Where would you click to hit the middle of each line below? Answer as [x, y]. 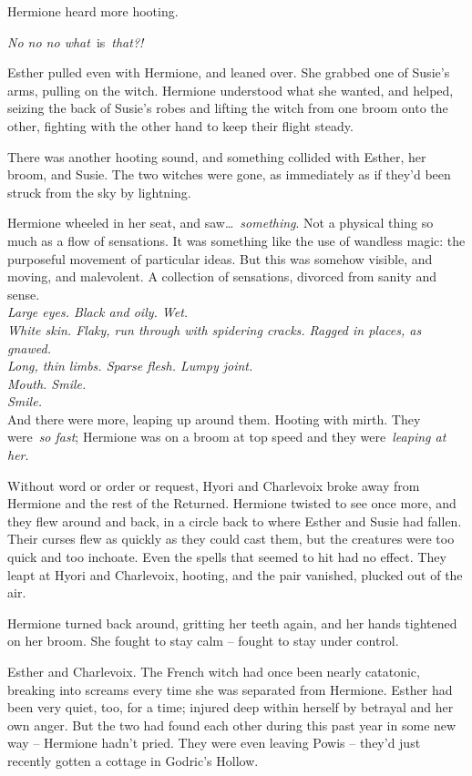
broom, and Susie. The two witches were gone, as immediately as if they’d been [229, 174]
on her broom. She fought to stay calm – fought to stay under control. [203, 641]
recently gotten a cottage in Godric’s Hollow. [133, 760]
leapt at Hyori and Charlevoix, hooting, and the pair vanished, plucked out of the [235, 574]
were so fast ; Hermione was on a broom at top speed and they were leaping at [227, 437]
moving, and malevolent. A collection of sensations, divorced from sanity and [222, 276]
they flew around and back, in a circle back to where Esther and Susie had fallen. [235, 521]
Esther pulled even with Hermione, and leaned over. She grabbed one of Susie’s [229, 72]
